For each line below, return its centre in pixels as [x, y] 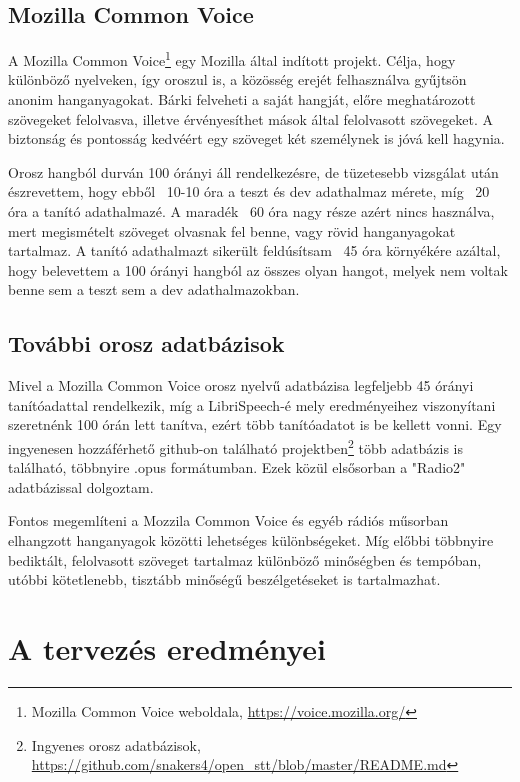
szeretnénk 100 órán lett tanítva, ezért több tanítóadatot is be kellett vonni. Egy [255, 424]
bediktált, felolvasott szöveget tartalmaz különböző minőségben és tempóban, [245, 559]
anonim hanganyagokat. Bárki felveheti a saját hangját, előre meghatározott [242, 99]
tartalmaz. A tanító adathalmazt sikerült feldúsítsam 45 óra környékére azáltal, [254, 250]
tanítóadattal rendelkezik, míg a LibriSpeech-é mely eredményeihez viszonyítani [252, 404]
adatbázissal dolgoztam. [81, 486]
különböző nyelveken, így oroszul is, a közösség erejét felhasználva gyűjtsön [237, 79]
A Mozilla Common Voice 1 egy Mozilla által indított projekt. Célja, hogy [232, 58]
